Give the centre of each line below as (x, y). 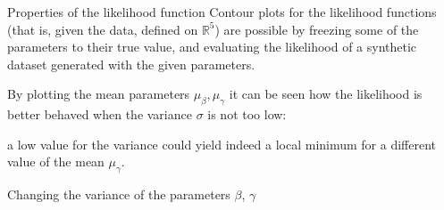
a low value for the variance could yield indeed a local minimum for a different (222, 144)
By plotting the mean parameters (99, 94)
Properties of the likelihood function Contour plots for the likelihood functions (222, 12)
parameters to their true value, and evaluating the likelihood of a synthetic (212, 47)
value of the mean (56, 162)
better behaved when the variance (100, 114)
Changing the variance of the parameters (119, 194)
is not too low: (247, 114)
